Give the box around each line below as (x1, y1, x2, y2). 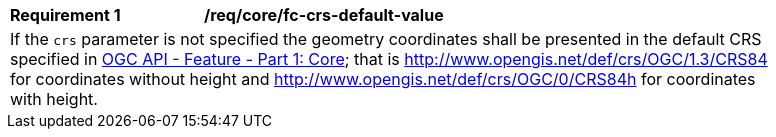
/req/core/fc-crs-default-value (204, 5, 444, 25)
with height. (10, 89, 98, 109)
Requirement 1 (10, 5, 121, 25)
